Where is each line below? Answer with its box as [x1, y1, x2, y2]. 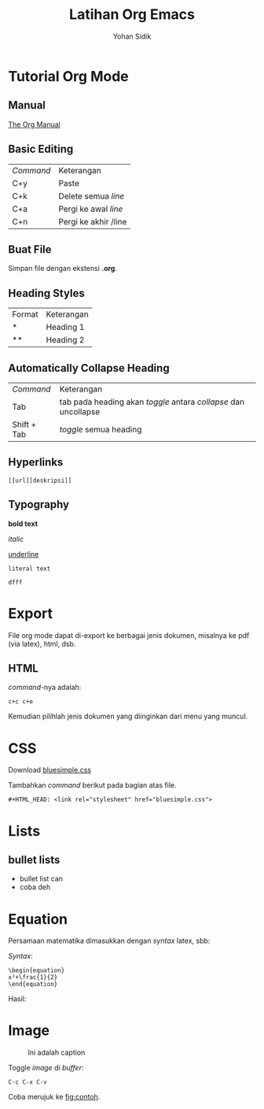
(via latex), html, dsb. [8, 639, 76, 648]
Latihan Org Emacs [69, 6, 195, 24]
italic [8, 534, 24, 543]
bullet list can [19, 874, 64, 884]
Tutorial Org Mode [8, 67, 129, 85]
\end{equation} [8, 981, 58, 988]
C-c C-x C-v [8, 1078, 47, 1086]
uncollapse [59, 406, 101, 417]
